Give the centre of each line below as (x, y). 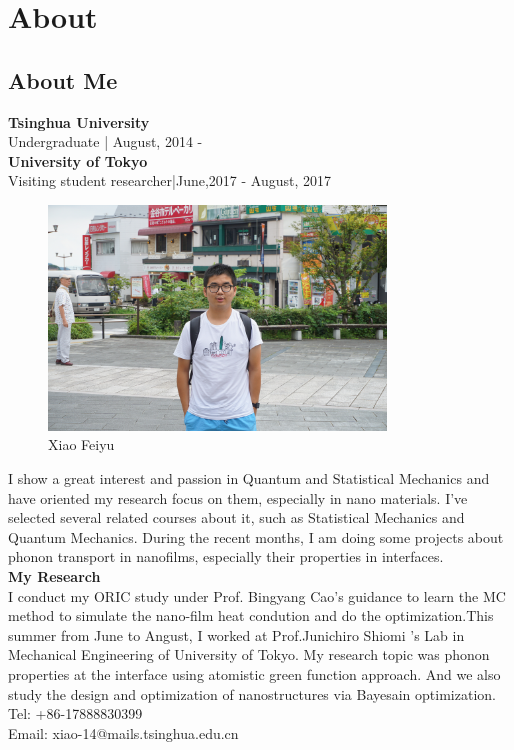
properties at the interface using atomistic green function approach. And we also (254, 673)
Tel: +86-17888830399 (75, 713)
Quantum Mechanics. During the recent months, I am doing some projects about (256, 536)
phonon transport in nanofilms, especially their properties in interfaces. (226, 556)
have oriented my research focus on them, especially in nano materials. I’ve (238, 497)
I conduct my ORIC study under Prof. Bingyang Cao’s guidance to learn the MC (257, 595)
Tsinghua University (79, 121)
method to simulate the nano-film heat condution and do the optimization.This (251, 615)
